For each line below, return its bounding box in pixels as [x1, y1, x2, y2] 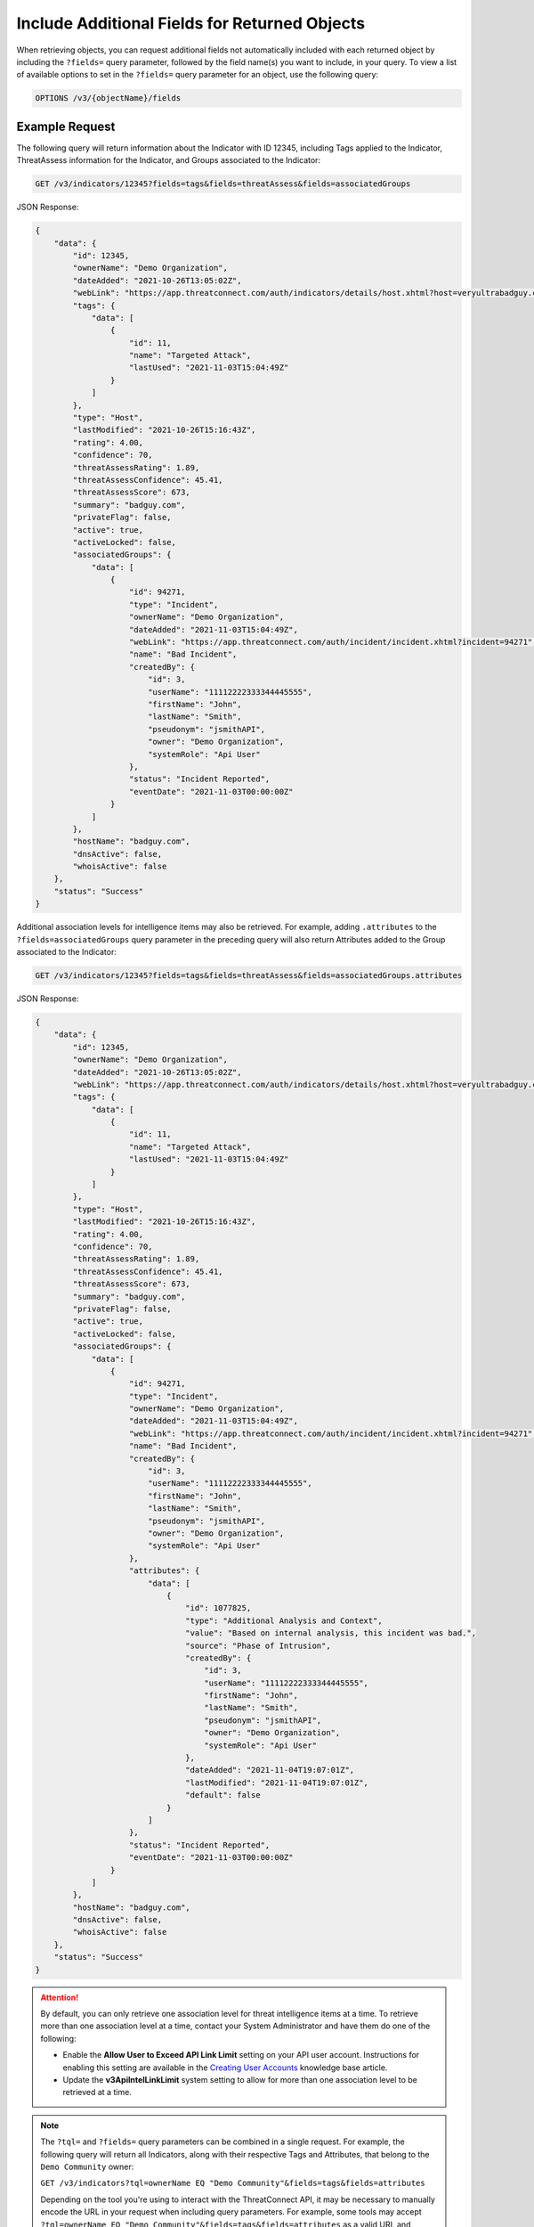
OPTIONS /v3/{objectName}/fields [35, 94, 182, 103]
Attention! [40, 1992, 79, 2003]
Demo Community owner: [40, 2161, 134, 2172]
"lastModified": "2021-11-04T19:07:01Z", [185, 1777, 369, 1788]
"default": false [185, 1791, 262, 1800]
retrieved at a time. [62, 2087, 133, 2098]
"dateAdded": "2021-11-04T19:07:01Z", [185, 1765, 355, 1775]
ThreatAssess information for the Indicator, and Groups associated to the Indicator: [16, 155, 320, 166]
